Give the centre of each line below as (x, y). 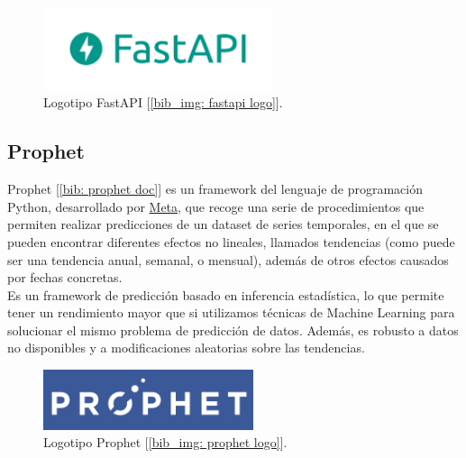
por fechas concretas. (65, 277)
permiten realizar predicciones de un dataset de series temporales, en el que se (223, 224)
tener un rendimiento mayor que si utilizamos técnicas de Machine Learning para (231, 312)
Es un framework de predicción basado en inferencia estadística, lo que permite (226, 294)
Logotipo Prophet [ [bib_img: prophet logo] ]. (165, 442)
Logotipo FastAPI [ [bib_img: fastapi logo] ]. (163, 102)
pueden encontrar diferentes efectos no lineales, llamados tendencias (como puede (231, 241)
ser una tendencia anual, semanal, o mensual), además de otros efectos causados (228, 259)
